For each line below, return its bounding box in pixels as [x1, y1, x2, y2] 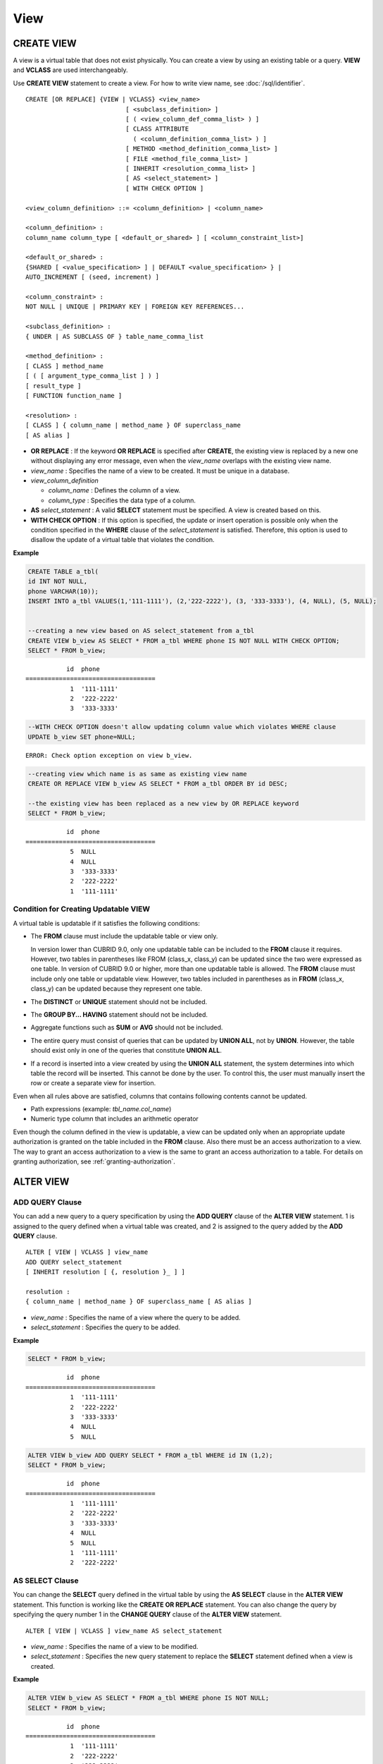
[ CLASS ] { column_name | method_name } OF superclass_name [25, 421, 241, 430]
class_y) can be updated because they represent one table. [30, 984, 203, 993]
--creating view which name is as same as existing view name [27, 770, 247, 778]
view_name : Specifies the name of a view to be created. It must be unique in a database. [30, 466, 290, 475]
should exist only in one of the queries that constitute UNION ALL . [30, 1046, 222, 1055]
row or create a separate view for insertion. [30, 1079, 156, 1087]
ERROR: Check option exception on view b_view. [25, 751, 193, 759]
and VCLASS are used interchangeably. [13, 66, 128, 74]
